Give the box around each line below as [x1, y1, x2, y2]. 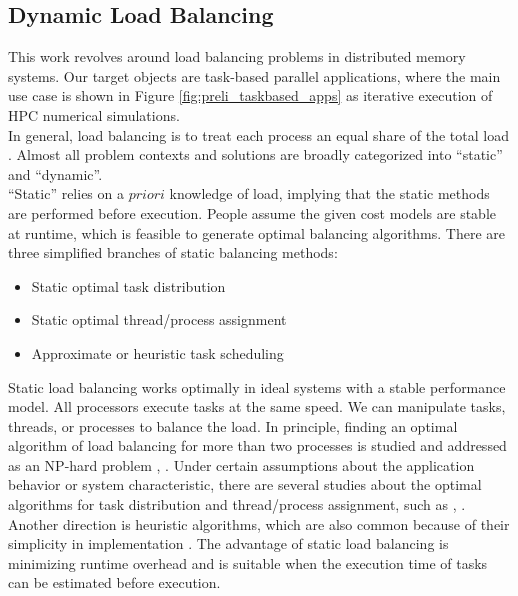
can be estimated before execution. [8, 572, 221, 593]
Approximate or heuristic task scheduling [31, 342, 284, 363]
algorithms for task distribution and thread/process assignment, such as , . [8, 494, 466, 515]
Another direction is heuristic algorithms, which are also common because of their [8, 513, 510, 534]
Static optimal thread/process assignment [31, 309, 287, 330]
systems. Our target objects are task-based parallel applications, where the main [8, 65, 501, 86]
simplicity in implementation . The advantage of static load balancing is [8, 533, 449, 554]
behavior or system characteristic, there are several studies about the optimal [8, 474, 482, 495]
